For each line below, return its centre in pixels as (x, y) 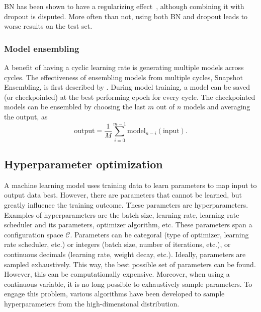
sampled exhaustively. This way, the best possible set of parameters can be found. (130, 264)
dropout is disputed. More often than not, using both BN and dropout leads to (126, 16)
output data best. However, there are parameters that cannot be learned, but (123, 195)
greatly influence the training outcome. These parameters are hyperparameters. (126, 205)
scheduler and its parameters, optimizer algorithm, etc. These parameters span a (128, 225)
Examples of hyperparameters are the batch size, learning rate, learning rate (122, 214)
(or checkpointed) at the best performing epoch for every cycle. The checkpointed (130, 97)
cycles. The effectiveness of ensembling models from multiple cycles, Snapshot (123, 77)
